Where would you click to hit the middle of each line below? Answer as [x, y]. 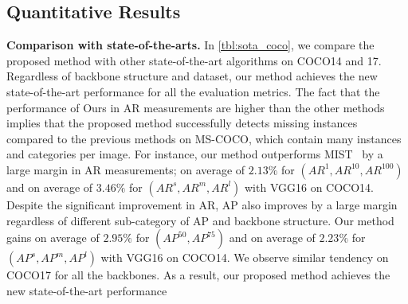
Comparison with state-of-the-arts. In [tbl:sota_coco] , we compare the [190, 45]
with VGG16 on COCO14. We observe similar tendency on [245, 257]
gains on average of [53, 238]
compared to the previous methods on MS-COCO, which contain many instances [204, 138]
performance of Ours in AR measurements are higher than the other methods [196, 107]
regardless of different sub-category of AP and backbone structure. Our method [200, 220]
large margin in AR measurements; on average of [126, 169]
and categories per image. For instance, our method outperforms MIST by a [195, 154]
